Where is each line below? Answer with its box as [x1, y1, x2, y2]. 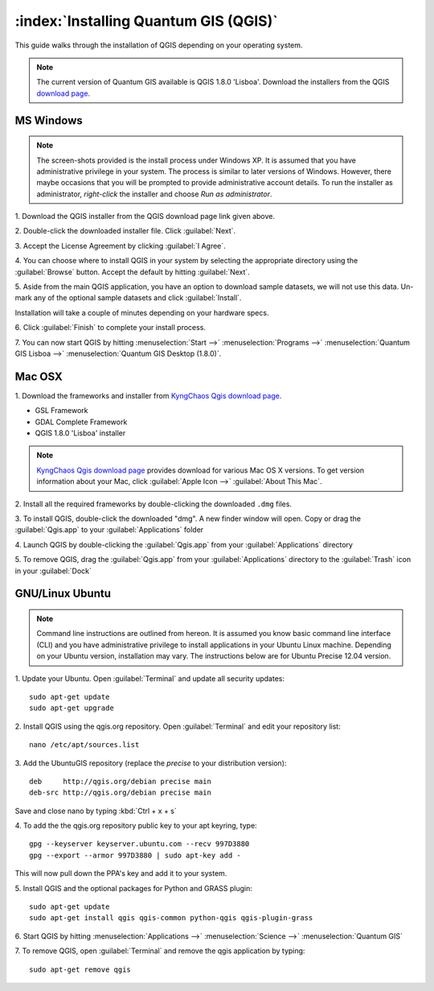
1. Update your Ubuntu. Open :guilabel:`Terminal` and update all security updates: [14, 673, 285, 683]
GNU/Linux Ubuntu [14, 587, 112, 601]
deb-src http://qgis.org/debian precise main [29, 788, 212, 797]
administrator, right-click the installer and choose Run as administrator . [36, 189, 272, 199]
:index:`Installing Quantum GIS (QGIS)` [14, 12, 278, 30]
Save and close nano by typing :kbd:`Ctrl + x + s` [14, 806, 177, 816]
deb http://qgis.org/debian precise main [29, 777, 212, 786]
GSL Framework [35, 406, 88, 415]
